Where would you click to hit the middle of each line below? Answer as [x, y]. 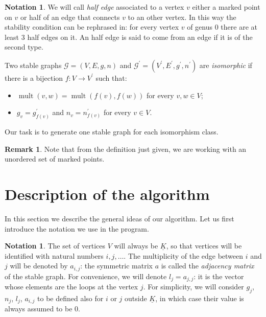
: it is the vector [219, 276]
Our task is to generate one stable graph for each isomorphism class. [112, 132]
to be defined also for [70, 298]
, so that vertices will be [204, 246]
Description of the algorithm [107, 194]
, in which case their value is [200, 298]
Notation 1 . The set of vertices [55, 246]
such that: [111, 77]
